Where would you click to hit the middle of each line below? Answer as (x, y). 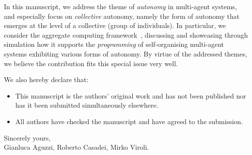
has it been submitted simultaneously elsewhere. (87, 105)
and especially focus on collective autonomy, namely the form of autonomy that (122, 16)
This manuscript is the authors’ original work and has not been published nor (131, 95)
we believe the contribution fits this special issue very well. (91, 63)
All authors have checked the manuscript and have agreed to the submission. (129, 121)
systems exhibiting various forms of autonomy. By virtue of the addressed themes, (126, 53)
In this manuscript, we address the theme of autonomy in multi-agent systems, (120, 6)
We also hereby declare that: (46, 79)
